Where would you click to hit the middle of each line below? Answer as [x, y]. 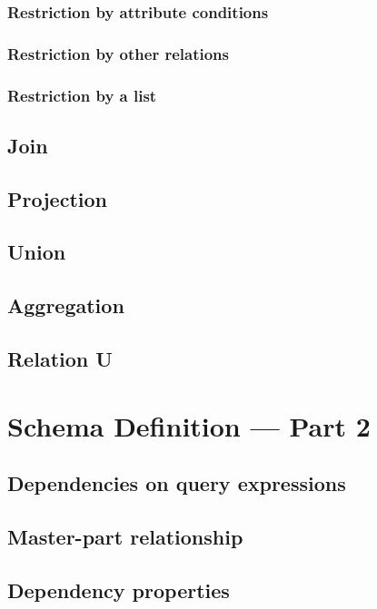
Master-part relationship [125, 536]
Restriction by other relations [118, 53]
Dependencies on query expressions [177, 483]
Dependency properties [119, 589]
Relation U [60, 359]
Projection [57, 198]
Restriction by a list [82, 95]
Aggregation [66, 305]
